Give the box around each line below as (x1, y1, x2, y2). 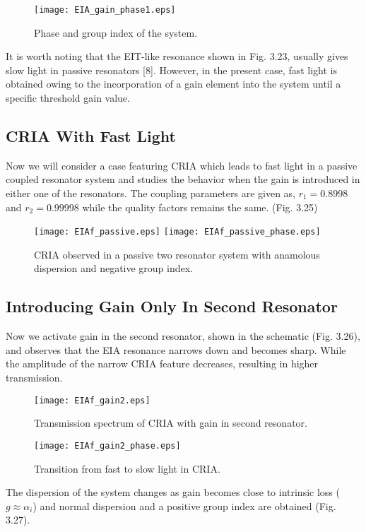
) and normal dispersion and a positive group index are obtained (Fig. (33, 498, 336, 513)
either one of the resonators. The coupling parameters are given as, (6, 186, 296, 201)
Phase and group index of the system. (34, 25, 198, 40)
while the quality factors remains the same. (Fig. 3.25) (82, 199, 318, 214)
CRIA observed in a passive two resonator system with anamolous (34, 247, 320, 261)
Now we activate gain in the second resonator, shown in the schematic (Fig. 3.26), (6, 329, 360, 343)
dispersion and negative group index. (34, 261, 194, 276)
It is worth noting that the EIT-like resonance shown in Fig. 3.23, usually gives (6, 49, 348, 64)
